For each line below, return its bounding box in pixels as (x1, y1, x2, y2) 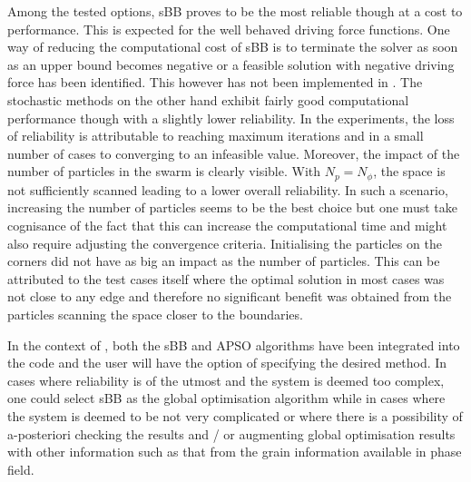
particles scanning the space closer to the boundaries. (7, 304, 303, 323)
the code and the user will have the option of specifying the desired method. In (7, 353, 447, 372)
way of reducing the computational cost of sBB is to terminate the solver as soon (7, 37, 458, 56)
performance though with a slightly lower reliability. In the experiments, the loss (7, 108, 455, 127)
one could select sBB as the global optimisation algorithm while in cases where (7, 389, 446, 408)
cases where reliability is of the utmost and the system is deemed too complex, (7, 370, 445, 389)
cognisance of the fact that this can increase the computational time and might (7, 215, 447, 234)
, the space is (373, 162, 446, 181)
